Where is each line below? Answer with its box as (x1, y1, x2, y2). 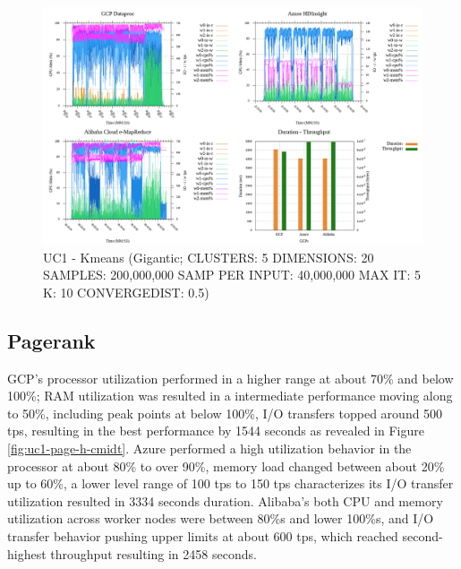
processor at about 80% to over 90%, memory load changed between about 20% (7, 456, 445, 475)
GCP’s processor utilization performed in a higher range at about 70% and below (7, 368, 454, 387)
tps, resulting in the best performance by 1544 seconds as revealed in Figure (7, 421, 424, 440)
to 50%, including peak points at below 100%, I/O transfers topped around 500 (7, 403, 443, 422)
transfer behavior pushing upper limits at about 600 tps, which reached (7, 526, 398, 545)
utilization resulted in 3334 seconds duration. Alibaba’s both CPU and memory (7, 491, 443, 510)
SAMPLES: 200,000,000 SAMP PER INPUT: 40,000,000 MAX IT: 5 (43, 265, 421, 284)
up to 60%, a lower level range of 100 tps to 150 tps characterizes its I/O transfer (7, 474, 454, 493)
